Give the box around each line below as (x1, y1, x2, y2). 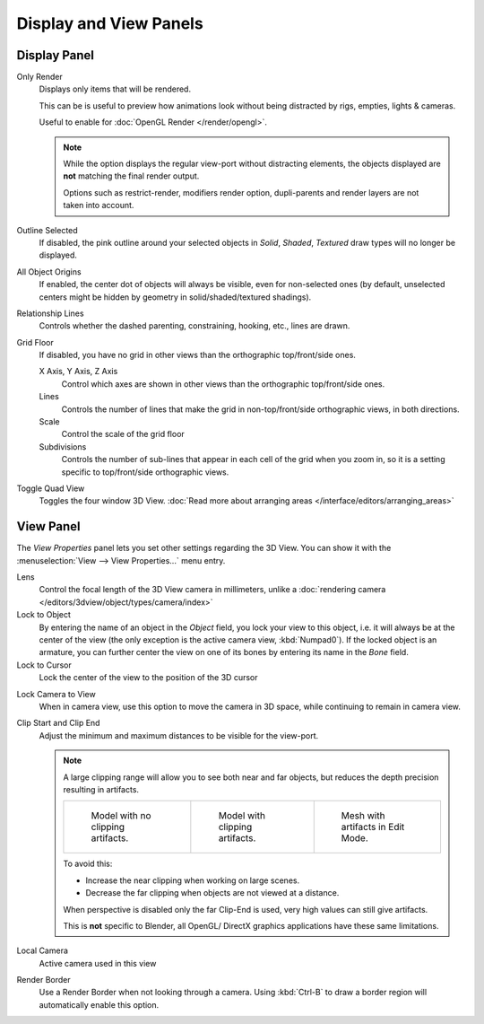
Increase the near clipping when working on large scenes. (85, 875, 300, 886)
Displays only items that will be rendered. (39, 83, 192, 94)
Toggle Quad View (16, 483, 85, 494)
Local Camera (16, 945, 69, 956)
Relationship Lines (16, 308, 84, 319)
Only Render (16, 72, 63, 83)
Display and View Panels (16, 13, 203, 33)
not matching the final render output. (63, 171, 200, 181)
